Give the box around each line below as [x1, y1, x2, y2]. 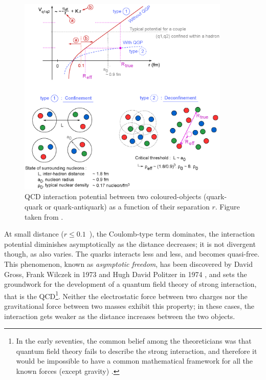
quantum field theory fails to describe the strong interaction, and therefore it [16, 345, 257, 356]
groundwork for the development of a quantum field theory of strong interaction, [4, 279, 257, 289]
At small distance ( [4, 228, 64, 239]
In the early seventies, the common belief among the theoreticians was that [16, 335, 252, 346]
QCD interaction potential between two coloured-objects [25, 191, 202, 202]
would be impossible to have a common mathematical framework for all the [16, 355, 253, 366]
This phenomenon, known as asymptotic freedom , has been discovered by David [4, 258, 253, 269]
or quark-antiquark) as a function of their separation [45, 201, 210, 212]
